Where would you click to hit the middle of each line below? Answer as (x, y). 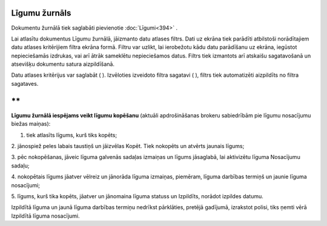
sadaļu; (20, 166)
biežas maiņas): (31, 124)
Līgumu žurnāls (41, 13)
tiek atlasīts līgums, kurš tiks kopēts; (72, 135)
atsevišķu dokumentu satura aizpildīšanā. (63, 64)
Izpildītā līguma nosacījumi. (45, 216)
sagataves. (25, 83)
